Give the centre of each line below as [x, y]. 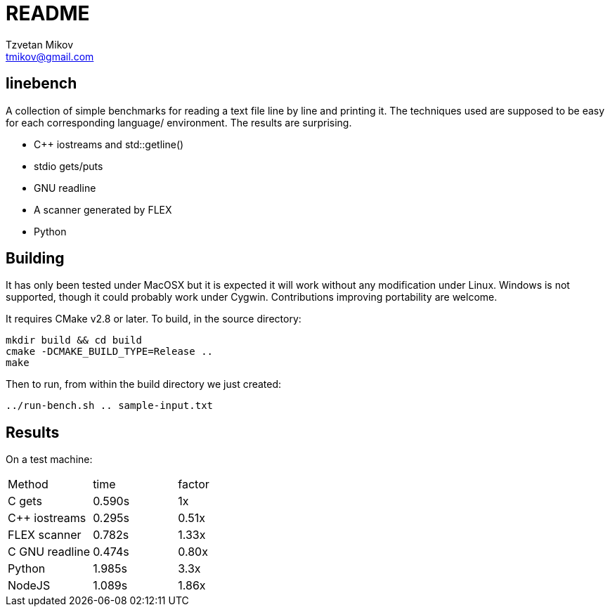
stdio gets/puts [69, 166]
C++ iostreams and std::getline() [109, 144]
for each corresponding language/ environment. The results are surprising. [179, 122]
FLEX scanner [45, 535]
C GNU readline [49, 552]
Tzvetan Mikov [40, 44]
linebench [41, 84]
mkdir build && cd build [74, 340]
